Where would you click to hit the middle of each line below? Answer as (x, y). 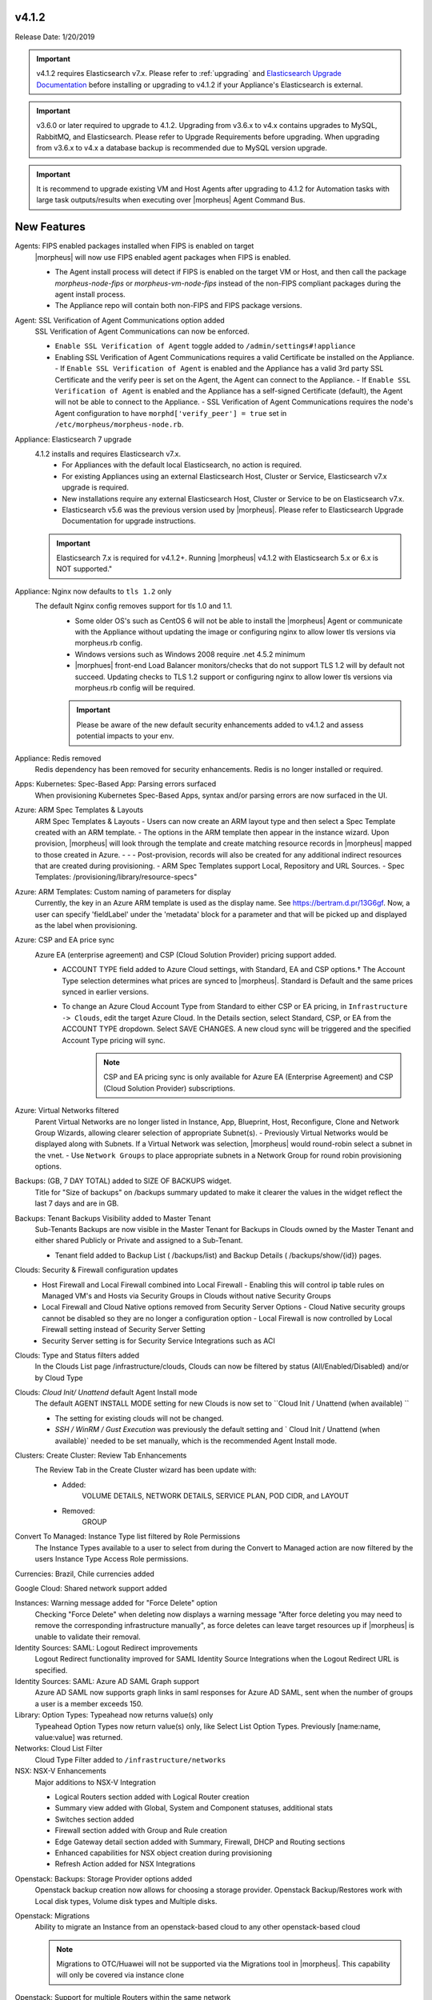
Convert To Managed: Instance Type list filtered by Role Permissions (128, 1537)
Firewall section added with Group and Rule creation (141, 1830)
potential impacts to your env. (125, 736)
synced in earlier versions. (106, 991)
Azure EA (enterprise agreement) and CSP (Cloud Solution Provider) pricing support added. (186, 954)
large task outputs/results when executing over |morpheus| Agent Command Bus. (171, 200)
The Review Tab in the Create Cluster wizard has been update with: (146, 1470)
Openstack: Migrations (52, 1915)
